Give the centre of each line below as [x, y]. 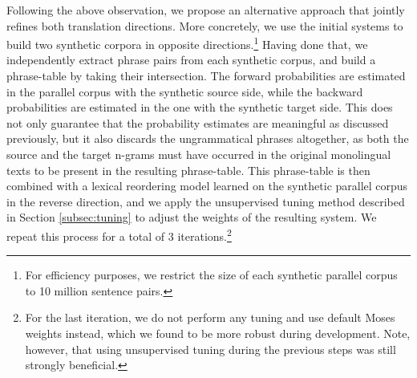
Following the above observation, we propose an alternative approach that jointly [206, 10]
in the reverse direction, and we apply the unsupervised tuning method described [206, 201]
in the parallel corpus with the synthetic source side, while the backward [185, 91]
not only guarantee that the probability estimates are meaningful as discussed [198, 122]
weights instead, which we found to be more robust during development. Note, [218, 333]
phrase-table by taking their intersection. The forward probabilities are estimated [206, 76]
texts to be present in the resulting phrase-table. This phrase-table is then [188, 170]
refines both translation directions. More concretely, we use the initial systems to [205, 25]
